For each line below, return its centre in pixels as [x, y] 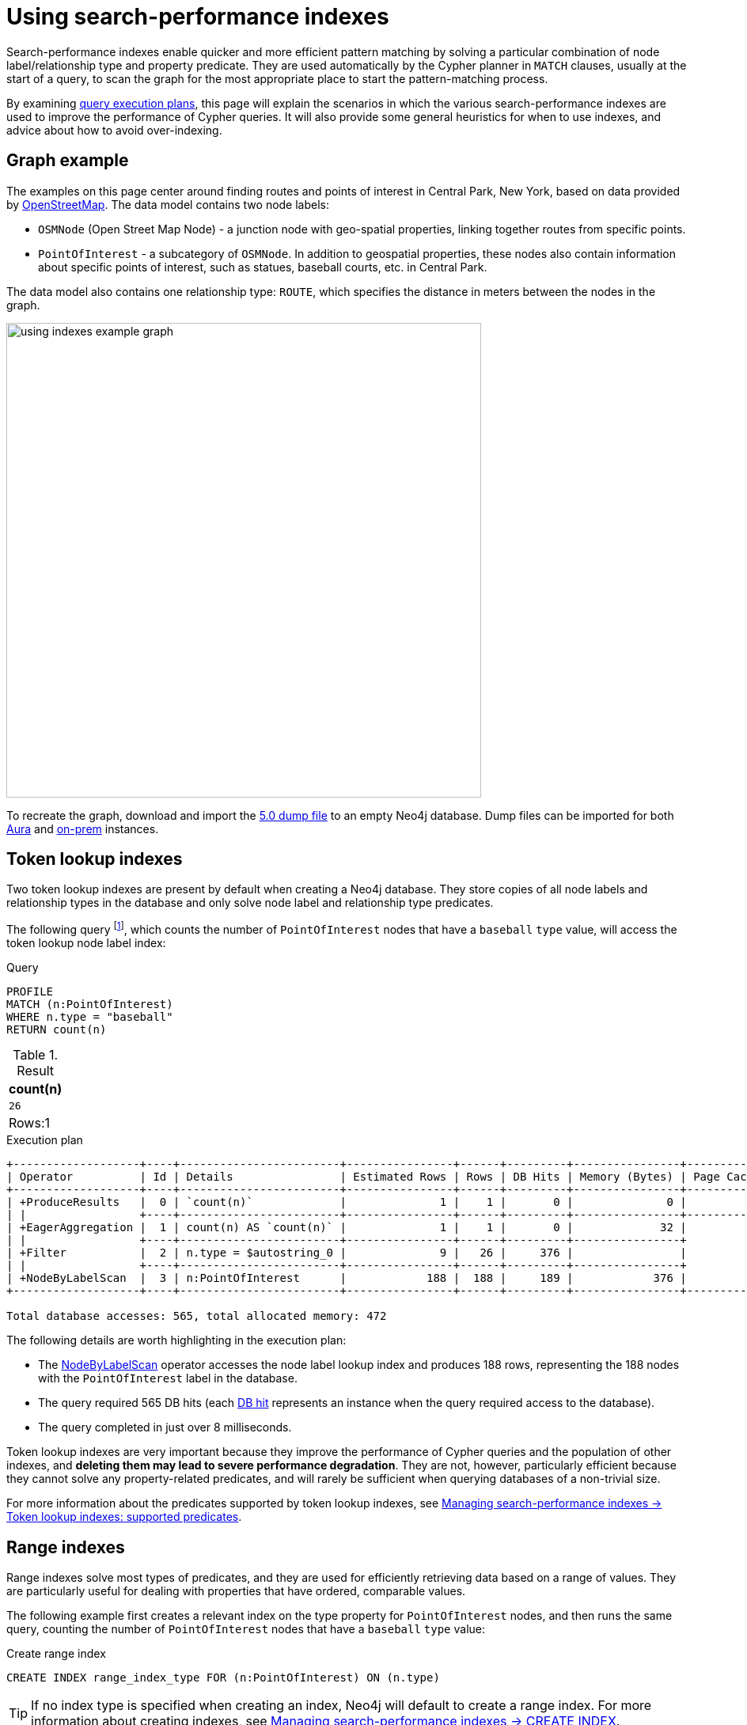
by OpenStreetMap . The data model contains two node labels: [168, 204]
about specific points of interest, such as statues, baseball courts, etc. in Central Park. [263, 267]
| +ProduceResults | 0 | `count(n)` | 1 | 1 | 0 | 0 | [347, 1202]
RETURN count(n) [57, 1030]
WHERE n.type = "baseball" [90, 1017]
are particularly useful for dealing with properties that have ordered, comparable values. [236, 1590]
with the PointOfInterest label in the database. [168, 1378]
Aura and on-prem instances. [83, 828]
